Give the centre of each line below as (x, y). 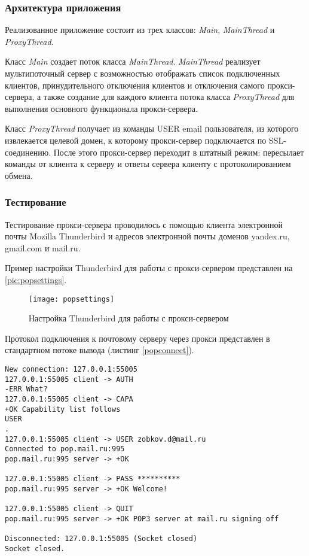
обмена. (19, 175)
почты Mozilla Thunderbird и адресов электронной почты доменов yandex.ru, (147, 236)
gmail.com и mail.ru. (43, 247)
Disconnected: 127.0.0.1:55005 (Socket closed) (101, 539)
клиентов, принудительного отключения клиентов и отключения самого (135, 85)
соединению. (28, 152)
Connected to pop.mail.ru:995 (65, 449)
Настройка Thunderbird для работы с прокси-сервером (129, 318)
